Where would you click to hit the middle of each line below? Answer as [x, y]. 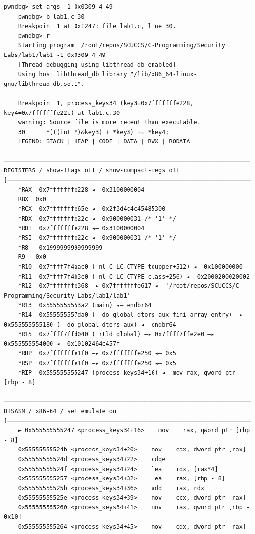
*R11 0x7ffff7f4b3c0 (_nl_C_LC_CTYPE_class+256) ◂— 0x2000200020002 [134, 276]
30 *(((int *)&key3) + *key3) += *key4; [93, 132]
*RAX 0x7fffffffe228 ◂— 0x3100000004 [81, 190]
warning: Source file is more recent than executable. [109, 123]
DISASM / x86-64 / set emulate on [60, 411]
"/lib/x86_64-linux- [164, 74]
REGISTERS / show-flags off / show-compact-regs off [92, 171]
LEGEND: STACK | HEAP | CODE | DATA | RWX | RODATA [104, 142]
